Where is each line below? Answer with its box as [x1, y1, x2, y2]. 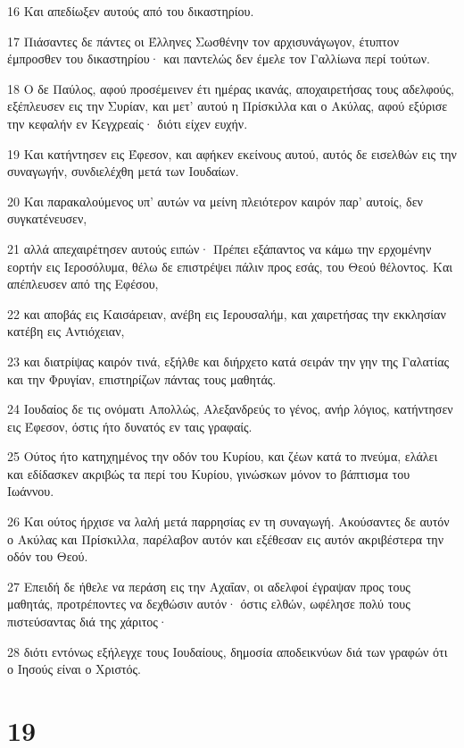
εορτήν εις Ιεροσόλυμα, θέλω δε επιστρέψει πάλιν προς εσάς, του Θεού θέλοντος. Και [7, 256, 453, 275]
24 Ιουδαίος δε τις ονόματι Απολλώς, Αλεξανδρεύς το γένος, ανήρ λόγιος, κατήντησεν [7, 399, 453, 418]
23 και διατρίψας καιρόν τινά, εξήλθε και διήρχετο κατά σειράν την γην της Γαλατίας [7, 351, 450, 370]
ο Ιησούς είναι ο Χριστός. [7, 660, 141, 678]
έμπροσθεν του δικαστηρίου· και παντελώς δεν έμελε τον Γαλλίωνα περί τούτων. [7, 49, 430, 68]
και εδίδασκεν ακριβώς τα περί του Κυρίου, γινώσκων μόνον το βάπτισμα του [7, 464, 410, 483]
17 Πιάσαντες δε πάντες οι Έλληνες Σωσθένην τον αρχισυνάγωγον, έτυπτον [7, 31, 400, 50]
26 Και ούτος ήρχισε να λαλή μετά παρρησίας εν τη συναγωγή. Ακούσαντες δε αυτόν [7, 512, 450, 531]
